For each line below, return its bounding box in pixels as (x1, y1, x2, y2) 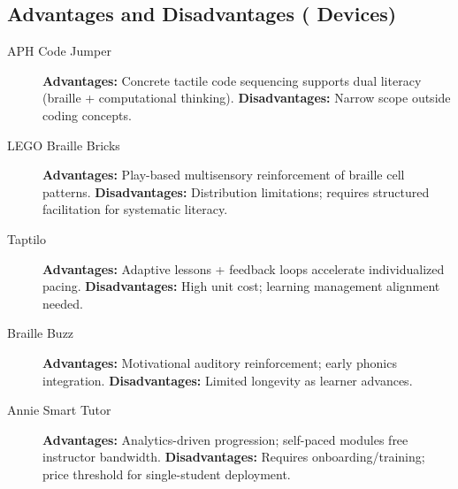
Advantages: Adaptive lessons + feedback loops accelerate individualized (42, 259, 445, 278)
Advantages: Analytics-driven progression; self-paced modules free (42, 430, 408, 448)
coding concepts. (42, 105, 132, 124)
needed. (42, 294, 83, 312)
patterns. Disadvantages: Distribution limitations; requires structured (42, 182, 430, 201)
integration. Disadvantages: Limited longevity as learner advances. (42, 371, 413, 389)
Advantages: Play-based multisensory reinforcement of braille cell (42, 165, 405, 184)
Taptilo (7, 229, 46, 248)
